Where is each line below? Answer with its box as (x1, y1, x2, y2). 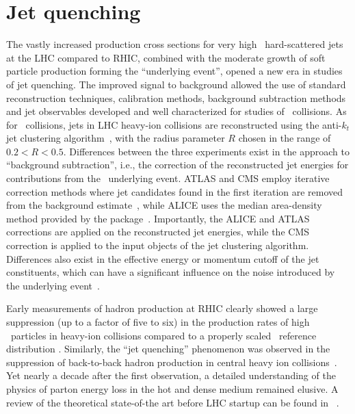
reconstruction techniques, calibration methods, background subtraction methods (6, 90, 346, 105)
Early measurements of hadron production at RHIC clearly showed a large (6, 301, 318, 315)
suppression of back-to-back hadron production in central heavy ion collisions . (6, 354, 337, 369)
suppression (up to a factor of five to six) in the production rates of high (6, 315, 310, 328)
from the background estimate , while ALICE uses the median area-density (6, 198, 322, 212)
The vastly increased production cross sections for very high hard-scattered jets (6, 37, 343, 51)
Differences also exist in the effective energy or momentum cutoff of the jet (6, 251, 319, 266)
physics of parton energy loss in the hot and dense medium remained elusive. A (6, 381, 339, 396)
